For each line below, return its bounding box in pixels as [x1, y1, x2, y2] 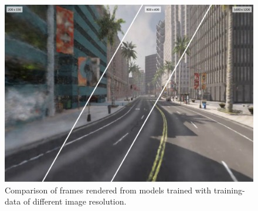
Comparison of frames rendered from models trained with [5, 183, 212, 196]
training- [213, 183, 245, 196]
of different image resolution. [23, 195, 127, 207]
